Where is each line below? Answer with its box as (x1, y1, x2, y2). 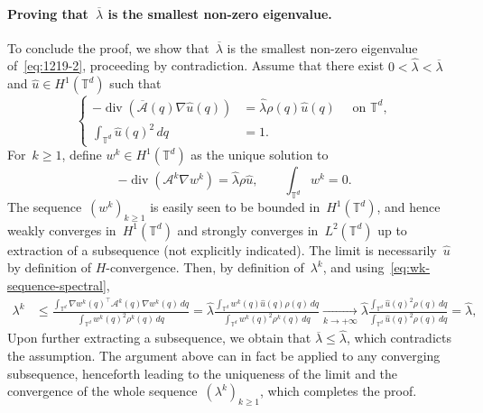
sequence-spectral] (7, 276, 107, 295)
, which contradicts (346, 328, 451, 347)
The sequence (7, 197, 82, 216)
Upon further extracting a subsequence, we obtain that (7, 328, 311, 347)
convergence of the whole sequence (7, 381, 198, 400)
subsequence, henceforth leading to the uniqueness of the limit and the (7, 363, 398, 382)
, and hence (376, 197, 441, 216)
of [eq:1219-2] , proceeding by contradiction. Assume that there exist (7, 56, 385, 75)
